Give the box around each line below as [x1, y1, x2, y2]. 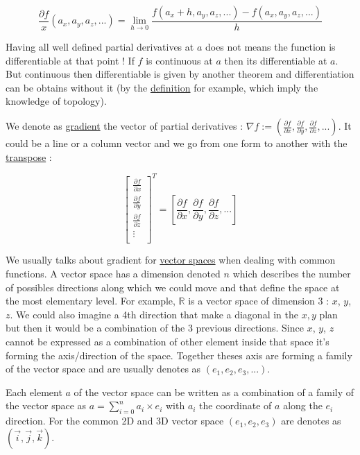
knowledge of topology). [6, 94, 107, 108]
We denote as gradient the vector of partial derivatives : [6, 119, 243, 132]
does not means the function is [205, 40, 336, 54]
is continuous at [146, 53, 213, 67]
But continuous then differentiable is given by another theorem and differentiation [6, 67, 354, 81]
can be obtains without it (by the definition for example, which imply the [6, 80, 318, 94]
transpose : [6, 149, 52, 164]
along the [283, 398, 323, 413]
